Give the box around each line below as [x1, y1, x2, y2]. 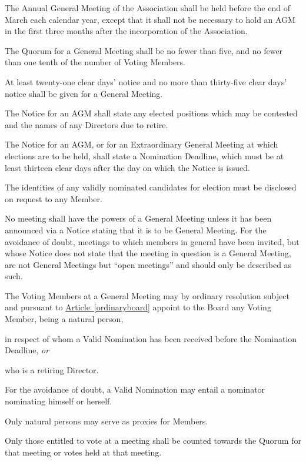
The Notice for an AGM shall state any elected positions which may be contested [5, 107, 298, 119]
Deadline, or [5, 344, 49, 356]
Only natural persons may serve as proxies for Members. [5, 414, 208, 427]
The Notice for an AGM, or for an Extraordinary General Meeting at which [5, 138, 278, 150]
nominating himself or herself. [5, 395, 112, 407]
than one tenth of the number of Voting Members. [5, 56, 186, 68]
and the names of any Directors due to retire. [5, 118, 168, 130]
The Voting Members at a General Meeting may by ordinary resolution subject [5, 289, 290, 302]
